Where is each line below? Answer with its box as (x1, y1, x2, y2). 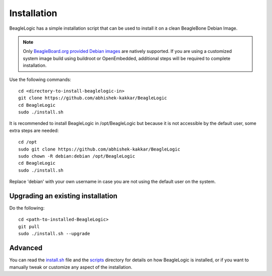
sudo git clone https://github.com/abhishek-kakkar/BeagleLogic (18, 146, 181, 152)
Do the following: (9, 205, 45, 211)
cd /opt (18, 139, 37, 145)
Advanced (9, 244, 43, 252)
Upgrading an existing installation (9, 192, 118, 200)
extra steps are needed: (9, 127, 59, 133)
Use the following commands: (9, 76, 72, 83)
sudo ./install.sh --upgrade (18, 231, 90, 237)
